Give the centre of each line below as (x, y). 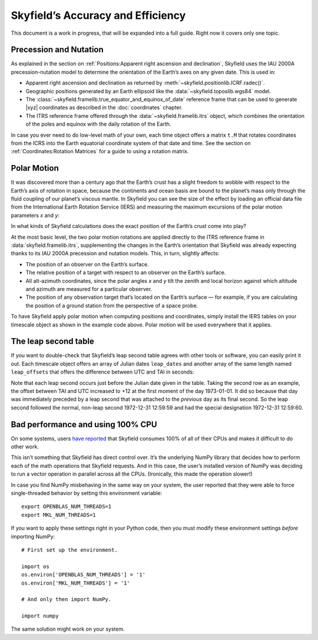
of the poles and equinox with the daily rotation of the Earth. (98, 124)
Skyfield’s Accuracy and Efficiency (98, 15)
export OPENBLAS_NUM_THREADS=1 (67, 507)
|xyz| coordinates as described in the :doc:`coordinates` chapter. (104, 108)
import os (35, 566)
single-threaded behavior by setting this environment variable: (86, 493)
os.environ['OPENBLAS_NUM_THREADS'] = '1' (84, 575)
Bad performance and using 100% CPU (84, 424)
